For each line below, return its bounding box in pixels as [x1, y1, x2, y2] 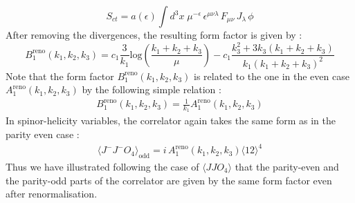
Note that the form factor [6, 68, 114, 83]
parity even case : [6, 127, 80, 142]
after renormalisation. [6, 186, 98, 201]
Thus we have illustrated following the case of [6, 159, 199, 173]
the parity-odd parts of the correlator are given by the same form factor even [6, 173, 332, 187]
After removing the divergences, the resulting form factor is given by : [6, 28, 302, 41]
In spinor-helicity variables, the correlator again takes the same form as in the [6, 113, 336, 128]
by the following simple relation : [82, 82, 221, 97]
